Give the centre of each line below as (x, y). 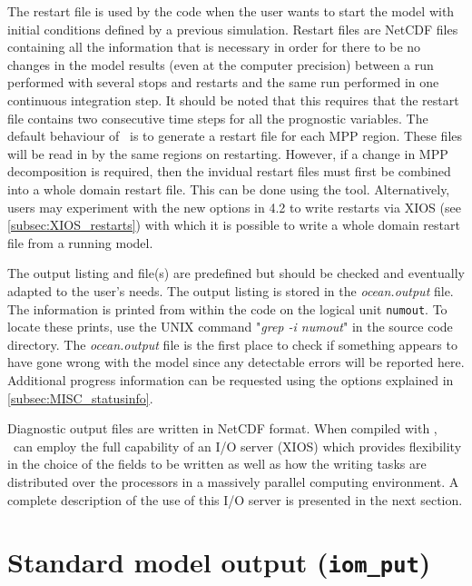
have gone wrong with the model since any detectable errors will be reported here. (236, 362)
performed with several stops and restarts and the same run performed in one (223, 82)
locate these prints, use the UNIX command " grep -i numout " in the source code (230, 327)
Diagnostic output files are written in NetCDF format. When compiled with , (222, 428)
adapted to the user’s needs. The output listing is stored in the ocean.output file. (231, 290)
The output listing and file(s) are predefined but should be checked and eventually (236, 273)
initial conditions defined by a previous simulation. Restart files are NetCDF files (233, 29)
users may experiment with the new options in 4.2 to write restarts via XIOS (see (234, 207)
